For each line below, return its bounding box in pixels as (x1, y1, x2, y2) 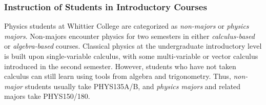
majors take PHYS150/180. (4, 91, 90, 101)
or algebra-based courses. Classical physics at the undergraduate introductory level (4, 40, 262, 51)
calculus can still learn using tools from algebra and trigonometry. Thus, (4, 71, 231, 81)
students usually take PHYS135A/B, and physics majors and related (25, 80, 241, 91)
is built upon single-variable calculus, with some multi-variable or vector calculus (4, 51, 258, 61)
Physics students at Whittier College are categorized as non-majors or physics (4, 20, 249, 31)
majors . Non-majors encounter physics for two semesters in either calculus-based (4, 30, 255, 41)
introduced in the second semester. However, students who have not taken (4, 60, 236, 71)
